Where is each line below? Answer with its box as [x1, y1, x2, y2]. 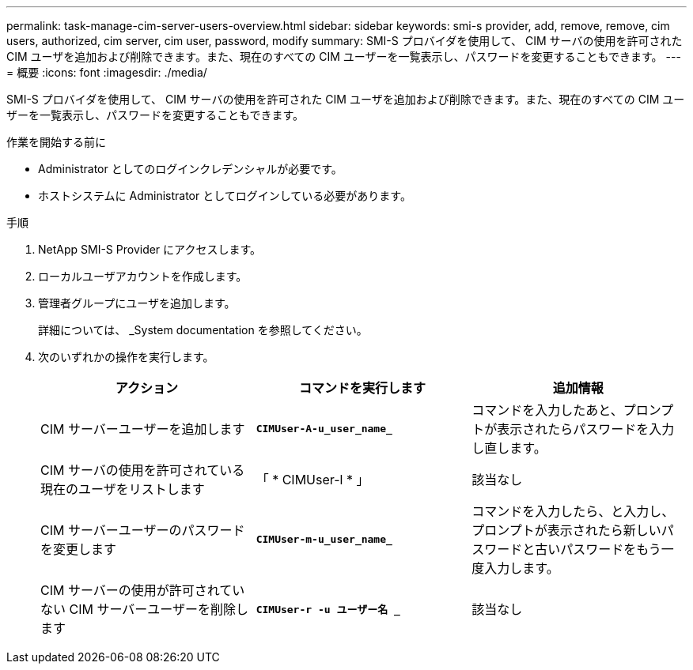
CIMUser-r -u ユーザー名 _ [256, 603, 400, 615]
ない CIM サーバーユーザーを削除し [40, 601, 248, 617]
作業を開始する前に [6, 135, 106, 149]
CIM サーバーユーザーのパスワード [40, 522, 245, 538]
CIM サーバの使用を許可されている [40, 462, 245, 478]
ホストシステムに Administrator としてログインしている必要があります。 [38, 189, 411, 202]
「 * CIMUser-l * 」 [256, 472, 369, 487]
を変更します [40, 541, 117, 557]
